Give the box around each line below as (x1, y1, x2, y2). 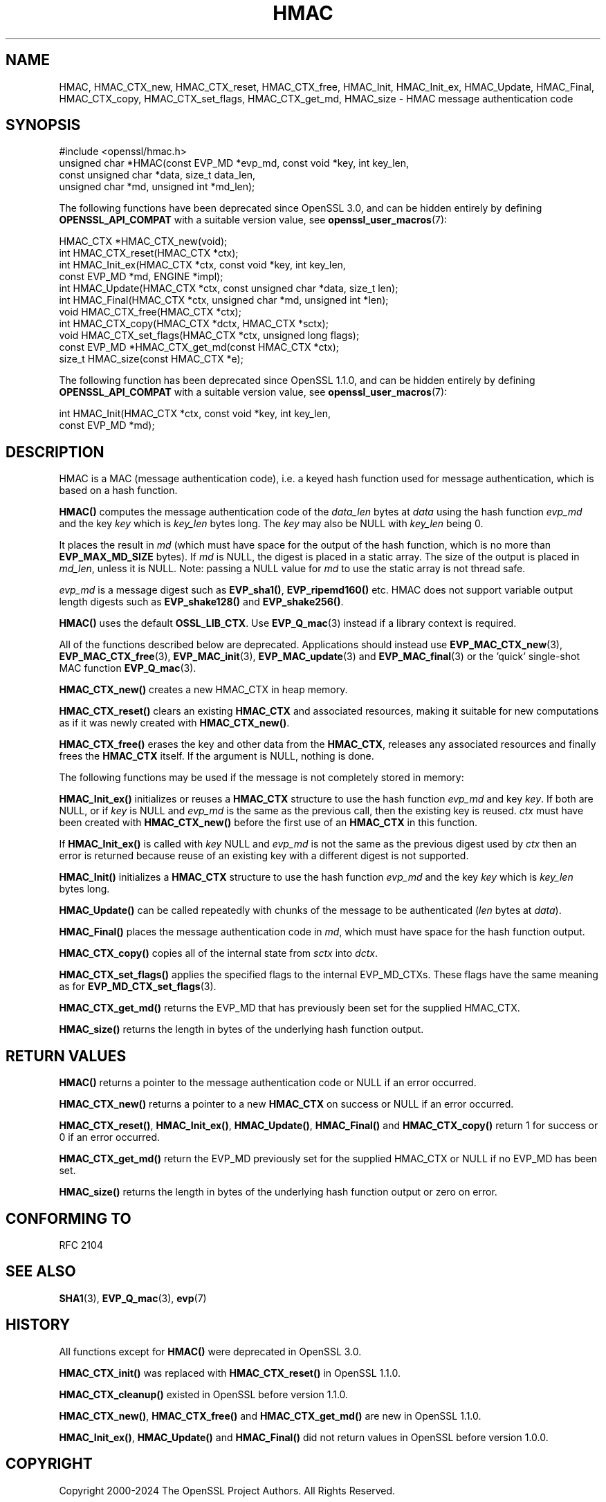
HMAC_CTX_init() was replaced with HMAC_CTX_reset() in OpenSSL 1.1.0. (59, 1366, 401, 1379)
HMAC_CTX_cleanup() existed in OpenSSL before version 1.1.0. (59, 1388, 349, 1400)
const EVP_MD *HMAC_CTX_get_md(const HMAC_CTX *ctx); (59, 341, 340, 354)
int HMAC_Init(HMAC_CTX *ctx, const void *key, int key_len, (59, 407, 331, 420)
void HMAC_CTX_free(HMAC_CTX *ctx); (59, 306, 241, 318)
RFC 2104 (59, 1238, 103, 1251)
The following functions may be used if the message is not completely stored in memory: (59, 771, 464, 784)
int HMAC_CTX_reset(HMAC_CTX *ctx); (59, 247, 239, 259)
